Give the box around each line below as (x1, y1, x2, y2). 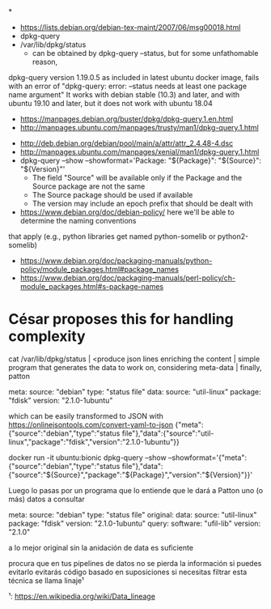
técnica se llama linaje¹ (8, 575, 85, 586)
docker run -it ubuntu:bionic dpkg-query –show (8, 453, 167, 462)
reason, (32, 57, 58, 66)
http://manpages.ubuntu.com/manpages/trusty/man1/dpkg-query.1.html (19, 123, 259, 132)
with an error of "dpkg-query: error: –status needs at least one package (8, 81, 248, 91)
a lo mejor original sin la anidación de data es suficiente (8, 543, 194, 552)
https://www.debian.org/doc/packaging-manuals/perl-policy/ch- (19, 273, 236, 283)
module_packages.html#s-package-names (19, 282, 164, 291)
